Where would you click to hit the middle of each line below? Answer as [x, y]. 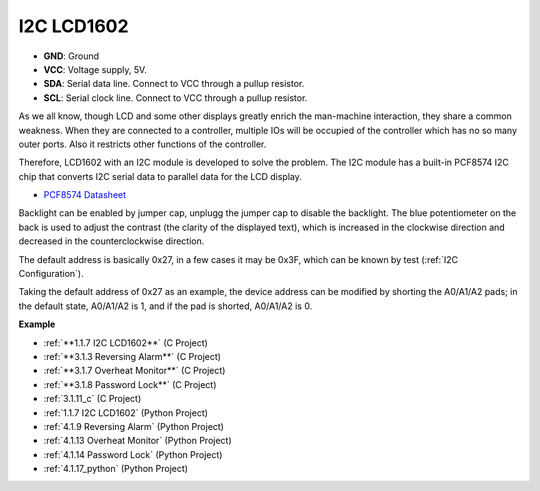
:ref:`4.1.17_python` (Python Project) [116, 469]
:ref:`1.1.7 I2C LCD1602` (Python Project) [126, 412]
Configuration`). [51, 274]
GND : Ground [71, 56]
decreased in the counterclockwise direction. [111, 241]
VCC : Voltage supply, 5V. [95, 69]
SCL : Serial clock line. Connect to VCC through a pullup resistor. [175, 97]
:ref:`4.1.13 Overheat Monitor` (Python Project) [137, 441]
